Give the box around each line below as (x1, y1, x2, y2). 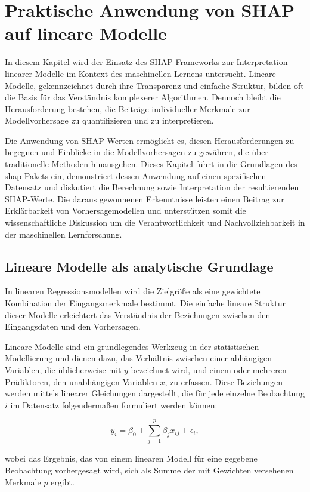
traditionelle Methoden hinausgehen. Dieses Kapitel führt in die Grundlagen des (5, 158, 297, 170)
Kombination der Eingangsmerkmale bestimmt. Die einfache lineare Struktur (5, 297, 286, 309)
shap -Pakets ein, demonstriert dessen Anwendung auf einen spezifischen (5, 169, 266, 182)
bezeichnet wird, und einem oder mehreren (131, 363, 287, 376)
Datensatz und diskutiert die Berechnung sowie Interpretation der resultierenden (5, 181, 299, 193)
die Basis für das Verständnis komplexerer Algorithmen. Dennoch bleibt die (5, 91, 281, 103)
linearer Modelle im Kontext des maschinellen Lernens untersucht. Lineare (5, 67, 276, 79)
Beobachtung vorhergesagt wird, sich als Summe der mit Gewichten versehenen (5, 464, 294, 476)
